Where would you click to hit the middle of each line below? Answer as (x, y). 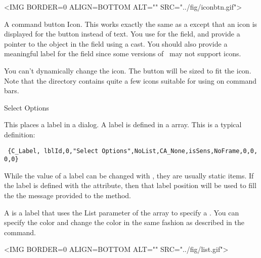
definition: (20, 134)
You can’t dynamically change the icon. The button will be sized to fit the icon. (128, 70)
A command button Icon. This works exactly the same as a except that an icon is (131, 24)
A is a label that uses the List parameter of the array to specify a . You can (122, 212)
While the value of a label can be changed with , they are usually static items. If (129, 175)
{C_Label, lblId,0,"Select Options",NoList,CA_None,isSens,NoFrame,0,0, (133, 151)
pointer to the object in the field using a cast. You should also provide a (116, 43)
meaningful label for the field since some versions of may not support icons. (123, 53)
